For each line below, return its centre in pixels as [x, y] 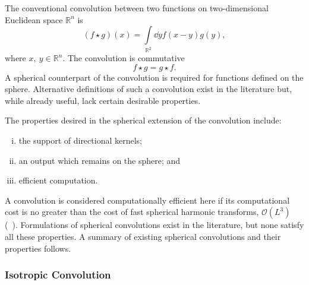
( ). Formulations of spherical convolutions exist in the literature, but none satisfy [154, 225]
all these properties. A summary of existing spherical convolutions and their [143, 237]
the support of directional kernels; [80, 140]
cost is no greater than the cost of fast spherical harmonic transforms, [132, 212]
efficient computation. [58, 180]
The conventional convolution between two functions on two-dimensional [137, 8]
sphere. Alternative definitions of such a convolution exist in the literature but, [149, 89]
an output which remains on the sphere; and [100, 160]
